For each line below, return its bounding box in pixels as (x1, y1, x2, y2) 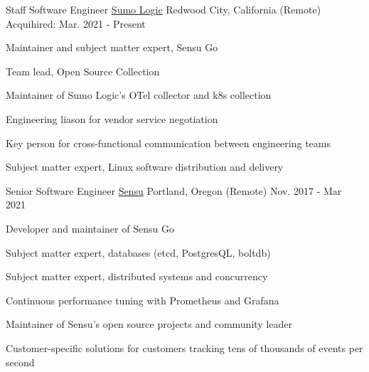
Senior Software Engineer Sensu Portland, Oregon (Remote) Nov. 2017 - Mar (6, 183, 342, 198)
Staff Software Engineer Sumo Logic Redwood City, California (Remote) (6, 2, 321, 16)
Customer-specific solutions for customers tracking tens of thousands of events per (6, 340, 363, 355)
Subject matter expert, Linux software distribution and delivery (6, 159, 284, 174)
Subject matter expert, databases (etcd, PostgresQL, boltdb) (6, 245, 271, 260)
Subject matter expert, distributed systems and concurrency (6, 269, 268, 284)
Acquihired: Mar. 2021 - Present (6, 16, 146, 31)
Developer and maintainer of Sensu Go (6, 220, 174, 235)
